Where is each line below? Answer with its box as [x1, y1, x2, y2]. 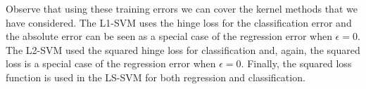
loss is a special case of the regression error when [6, 56, 216, 71]
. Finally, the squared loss [241, 56, 352, 71]
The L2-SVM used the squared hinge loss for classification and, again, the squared [6, 42, 360, 57]
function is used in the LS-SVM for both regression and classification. [6, 69, 305, 84]
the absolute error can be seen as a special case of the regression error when [6, 29, 332, 43]
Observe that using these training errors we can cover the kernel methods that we [6, 1, 358, 15]
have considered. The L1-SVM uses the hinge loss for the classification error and [6, 15, 352, 29]
